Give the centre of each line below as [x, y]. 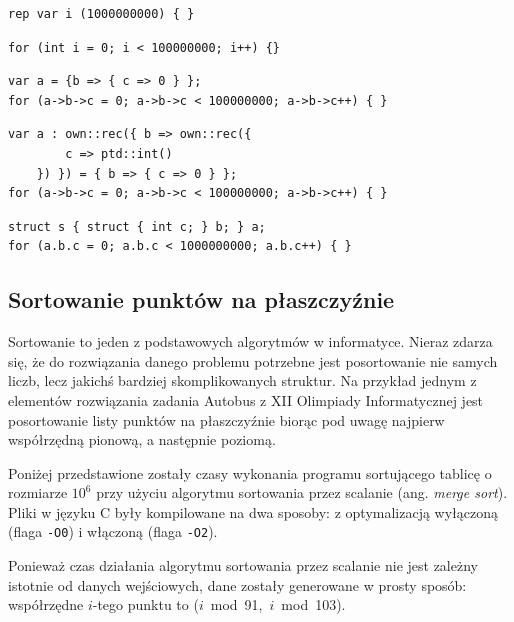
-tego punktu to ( [145, 604]
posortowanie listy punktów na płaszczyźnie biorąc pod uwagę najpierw [226, 419]
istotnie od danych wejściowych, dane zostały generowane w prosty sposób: [237, 584]
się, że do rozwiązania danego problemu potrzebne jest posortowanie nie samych [253, 360]
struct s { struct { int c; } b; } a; [137, 226]
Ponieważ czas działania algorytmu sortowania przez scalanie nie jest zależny [243, 565]
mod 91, [236, 604]
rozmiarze [38, 492]
